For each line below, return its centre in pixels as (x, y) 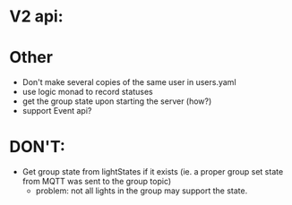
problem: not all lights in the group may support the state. (142, 191)
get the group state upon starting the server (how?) (117, 101)
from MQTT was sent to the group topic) (97, 182)
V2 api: (37, 17)
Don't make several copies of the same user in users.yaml (129, 82)
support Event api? (57, 111)
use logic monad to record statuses (88, 92)
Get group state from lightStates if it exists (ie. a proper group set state (153, 172)
